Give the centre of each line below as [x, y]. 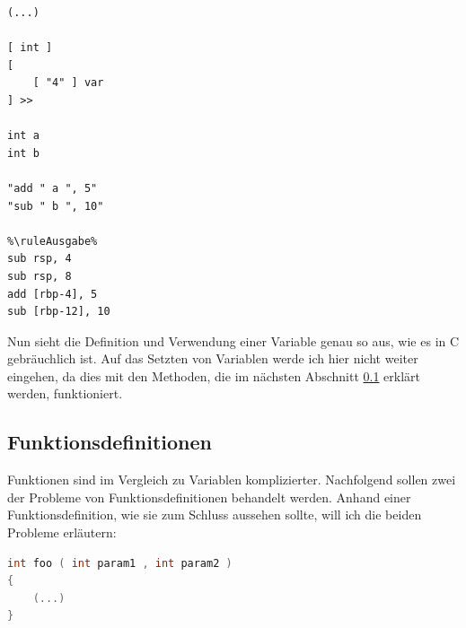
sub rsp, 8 [40, 276]
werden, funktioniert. [65, 393]
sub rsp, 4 [40, 259]
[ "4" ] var [68, 83]
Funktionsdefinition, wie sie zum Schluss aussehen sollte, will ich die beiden [215, 515]
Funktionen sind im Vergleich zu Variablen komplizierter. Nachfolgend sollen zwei [232, 480]
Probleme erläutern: [62, 532]
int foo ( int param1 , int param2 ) [120, 563]
